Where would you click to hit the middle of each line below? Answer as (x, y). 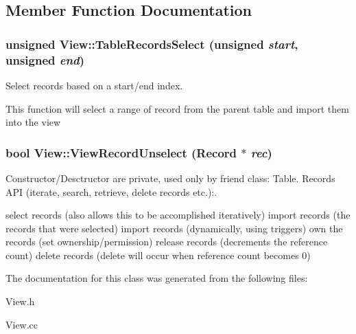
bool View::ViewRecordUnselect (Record (121, 152)
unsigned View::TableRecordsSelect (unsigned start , (152, 44)
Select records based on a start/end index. (94, 85)
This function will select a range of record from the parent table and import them (177, 108)
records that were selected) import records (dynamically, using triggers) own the (174, 228)
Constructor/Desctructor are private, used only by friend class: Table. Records (170, 178)
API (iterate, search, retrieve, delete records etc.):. (111, 191)
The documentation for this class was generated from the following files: (157, 278)
